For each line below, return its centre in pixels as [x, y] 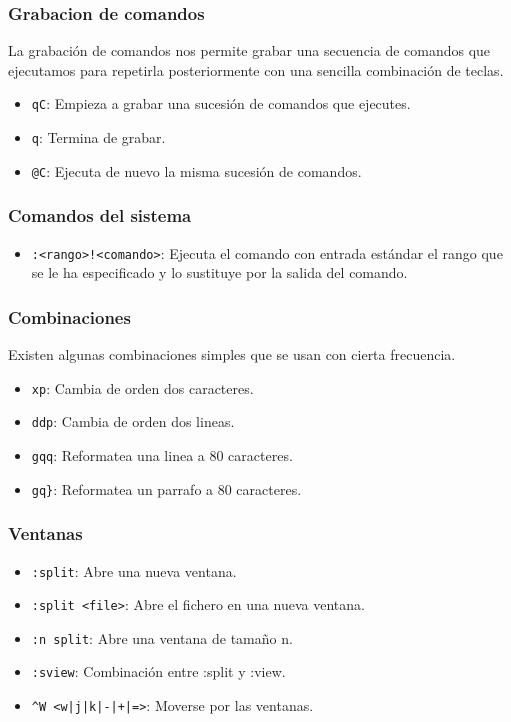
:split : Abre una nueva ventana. [134, 570]
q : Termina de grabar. [98, 137]
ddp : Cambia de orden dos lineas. [133, 421]
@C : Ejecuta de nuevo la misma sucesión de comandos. [196, 170]
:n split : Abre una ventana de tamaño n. [162, 637]
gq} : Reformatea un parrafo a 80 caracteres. [166, 488]
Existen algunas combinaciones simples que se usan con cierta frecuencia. [232, 354]
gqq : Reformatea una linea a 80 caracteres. [162, 454]
